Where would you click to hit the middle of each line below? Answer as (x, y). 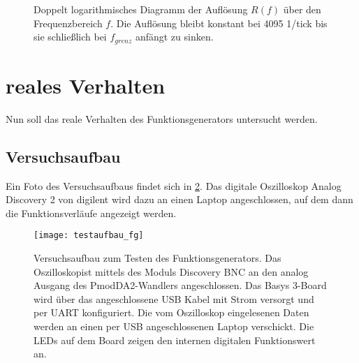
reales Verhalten (86, 85)
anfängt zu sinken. (174, 37)
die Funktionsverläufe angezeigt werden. (91, 213)
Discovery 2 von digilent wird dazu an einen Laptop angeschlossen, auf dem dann (179, 199)
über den (302, 9)
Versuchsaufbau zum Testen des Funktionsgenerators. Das (157, 258)
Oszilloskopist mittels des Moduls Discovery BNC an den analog (171, 271)
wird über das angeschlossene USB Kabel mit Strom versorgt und (174, 298)
